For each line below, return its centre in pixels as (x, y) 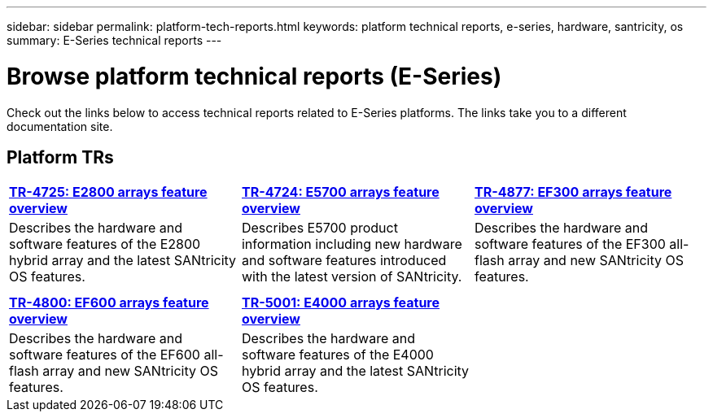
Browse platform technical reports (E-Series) (254, 76)
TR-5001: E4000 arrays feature (341, 303)
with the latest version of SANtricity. (352, 277)
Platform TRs (60, 157)
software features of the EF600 (105, 355)
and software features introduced (344, 261)
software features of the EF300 (570, 244)
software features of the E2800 (105, 244)
